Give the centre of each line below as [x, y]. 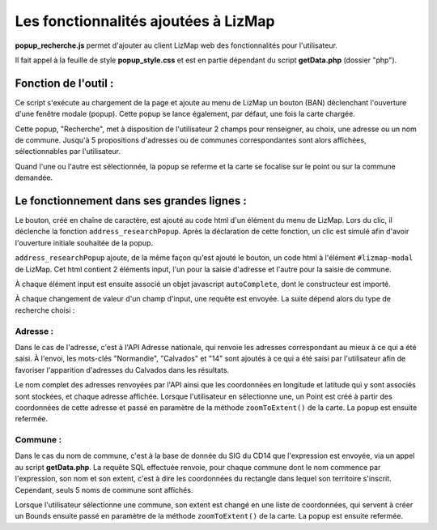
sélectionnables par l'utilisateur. [68, 152]
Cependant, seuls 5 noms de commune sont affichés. [104, 489]
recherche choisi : [45, 310]
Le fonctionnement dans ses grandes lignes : [131, 201]
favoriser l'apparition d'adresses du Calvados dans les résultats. [122, 370]
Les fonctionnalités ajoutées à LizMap [145, 21]
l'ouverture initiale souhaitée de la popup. [84, 242]
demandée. [34, 177]
